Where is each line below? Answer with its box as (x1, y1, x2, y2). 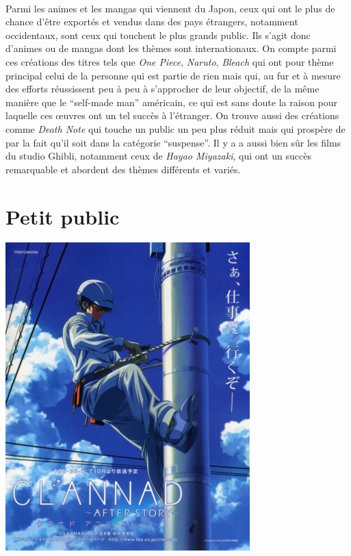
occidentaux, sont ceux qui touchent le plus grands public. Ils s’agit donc (5, 27, 311, 42)
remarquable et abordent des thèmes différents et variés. (5, 162, 241, 176)
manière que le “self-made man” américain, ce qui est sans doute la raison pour (5, 94, 338, 109)
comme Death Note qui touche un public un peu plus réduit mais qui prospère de (5, 121, 346, 136)
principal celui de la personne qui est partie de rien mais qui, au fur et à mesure (5, 68, 341, 82)
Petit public (5, 202, 120, 230)
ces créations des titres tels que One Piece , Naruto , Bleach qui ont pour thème (5, 54, 334, 68)
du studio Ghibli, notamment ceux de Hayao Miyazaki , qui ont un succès (5, 149, 311, 163)
